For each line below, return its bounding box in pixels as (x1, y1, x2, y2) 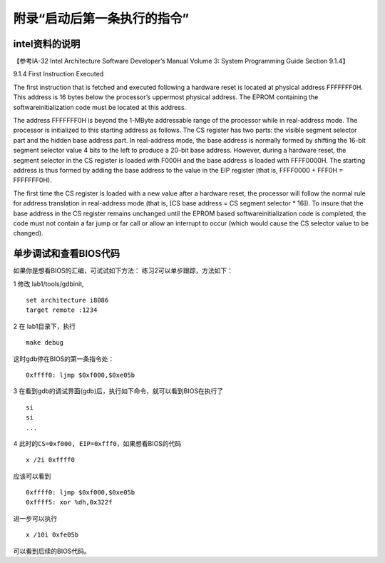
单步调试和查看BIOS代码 (13, 248, 120, 260)
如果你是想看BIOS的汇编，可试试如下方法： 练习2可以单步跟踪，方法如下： (13, 266, 234, 275)
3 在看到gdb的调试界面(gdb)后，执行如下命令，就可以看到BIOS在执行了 (13, 387, 224, 395)
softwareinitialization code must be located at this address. (13, 103, 187, 111)
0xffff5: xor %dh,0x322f (26, 498, 113, 507)
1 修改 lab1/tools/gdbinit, (13, 279, 85, 288)
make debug (26, 339, 64, 347)
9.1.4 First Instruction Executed (13, 70, 104, 78)
